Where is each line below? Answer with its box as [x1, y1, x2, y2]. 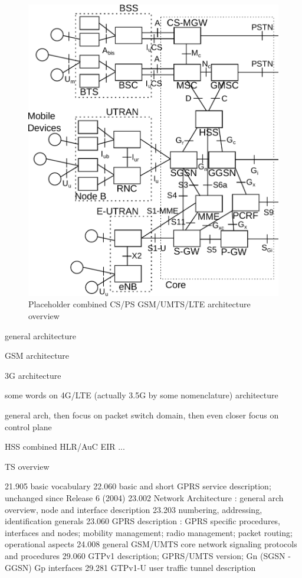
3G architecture [5, 369, 61, 381]
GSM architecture [5, 349, 70, 362]
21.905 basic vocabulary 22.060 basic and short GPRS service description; [5, 480, 271, 492]
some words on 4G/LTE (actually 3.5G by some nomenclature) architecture [5, 389, 278, 401]
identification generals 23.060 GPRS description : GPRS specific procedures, [5, 515, 281, 527]
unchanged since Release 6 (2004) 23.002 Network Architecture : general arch [5, 491, 284, 504]
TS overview [5, 460, 50, 472]
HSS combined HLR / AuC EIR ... [5, 440, 125, 453]
